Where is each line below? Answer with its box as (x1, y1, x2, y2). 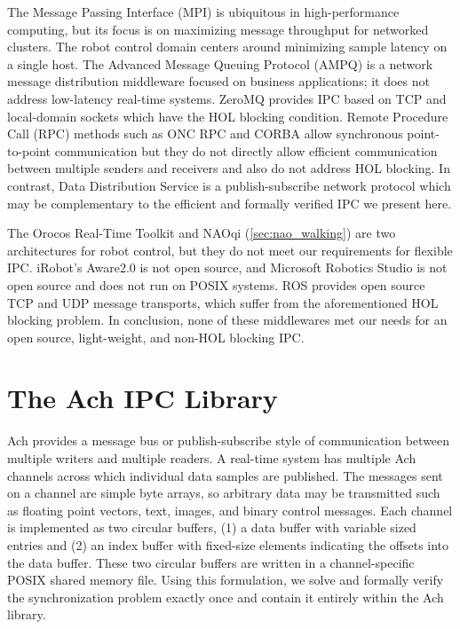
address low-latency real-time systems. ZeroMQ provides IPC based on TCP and (7, 89, 447, 107)
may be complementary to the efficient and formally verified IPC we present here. (7, 193, 452, 212)
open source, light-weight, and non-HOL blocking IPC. (7, 327, 305, 346)
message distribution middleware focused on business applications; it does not (7, 72, 430, 90)
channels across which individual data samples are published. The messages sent (7, 466, 443, 484)
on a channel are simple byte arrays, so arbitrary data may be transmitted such (7, 484, 440, 502)
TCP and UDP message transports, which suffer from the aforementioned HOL (7, 293, 439, 311)
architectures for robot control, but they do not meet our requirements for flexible (7, 240, 453, 259)
